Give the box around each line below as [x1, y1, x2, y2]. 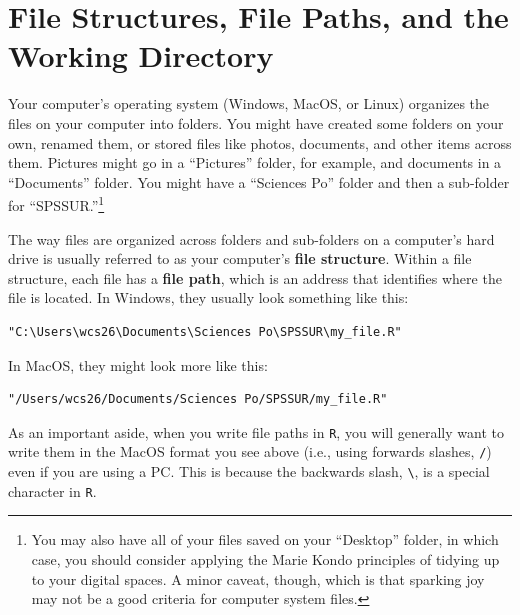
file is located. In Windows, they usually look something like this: [8, 287, 409, 308]
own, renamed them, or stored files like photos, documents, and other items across [8, 132, 512, 153]
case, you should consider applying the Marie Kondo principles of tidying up [31, 548, 500, 569]
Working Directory [8, 35, 274, 76]
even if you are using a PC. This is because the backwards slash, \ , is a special [8, 461, 490, 481]
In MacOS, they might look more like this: [8, 354, 268, 375]
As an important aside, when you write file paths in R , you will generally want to [8, 421, 504, 442]
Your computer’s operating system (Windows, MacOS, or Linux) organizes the [8, 93, 490, 114]
